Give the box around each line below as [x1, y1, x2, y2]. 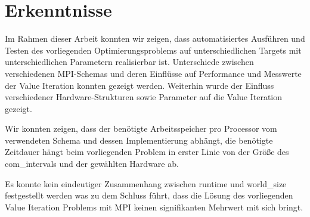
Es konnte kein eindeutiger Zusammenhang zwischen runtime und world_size [5, 177, 287, 190]
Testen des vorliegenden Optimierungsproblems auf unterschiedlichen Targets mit [5, 44, 302, 56]
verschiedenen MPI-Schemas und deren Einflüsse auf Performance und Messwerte [5, 67, 302, 79]
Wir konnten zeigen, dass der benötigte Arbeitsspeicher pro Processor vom [5, 122, 277, 135]
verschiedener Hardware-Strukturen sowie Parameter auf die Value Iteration [5, 91, 283, 103]
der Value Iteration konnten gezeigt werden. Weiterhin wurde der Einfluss [5, 79, 274, 91]
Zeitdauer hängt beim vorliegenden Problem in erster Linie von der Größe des [5, 145, 289, 158]
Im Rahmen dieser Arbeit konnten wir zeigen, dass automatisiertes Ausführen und [5, 32, 305, 45]
